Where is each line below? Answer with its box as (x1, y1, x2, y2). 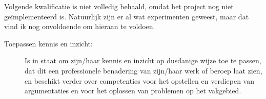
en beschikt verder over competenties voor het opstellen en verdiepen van (25, 75, 254, 86)
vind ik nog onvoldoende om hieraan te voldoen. (4, 21, 155, 32)
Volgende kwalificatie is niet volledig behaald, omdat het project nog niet (4, 1, 234, 11)
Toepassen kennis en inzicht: (4, 38, 93, 48)
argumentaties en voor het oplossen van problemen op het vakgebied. (25, 85, 241, 96)
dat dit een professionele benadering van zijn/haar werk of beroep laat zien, (25, 65, 262, 76)
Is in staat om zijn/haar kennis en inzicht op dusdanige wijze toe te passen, (25, 55, 261, 66)
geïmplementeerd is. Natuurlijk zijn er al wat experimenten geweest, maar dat (4, 11, 249, 21)
